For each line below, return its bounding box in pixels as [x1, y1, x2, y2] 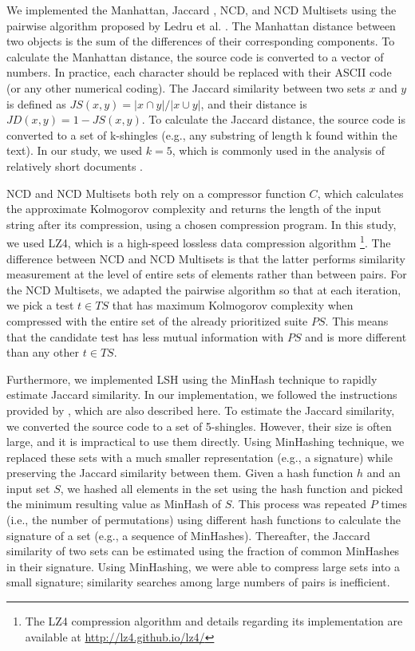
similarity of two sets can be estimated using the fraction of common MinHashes [6, 542, 400, 559]
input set [6, 479, 50, 496]
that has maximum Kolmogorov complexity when [112, 297, 354, 314]
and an [366, 464, 401, 481]
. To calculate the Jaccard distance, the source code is [141, 111, 405, 128]
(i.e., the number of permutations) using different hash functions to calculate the [6, 511, 401, 528]
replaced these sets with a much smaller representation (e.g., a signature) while [6, 448, 393, 465]
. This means [325, 312, 389, 329]
